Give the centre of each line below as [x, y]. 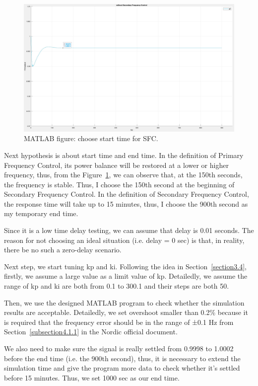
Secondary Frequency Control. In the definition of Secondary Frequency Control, [127, 194]
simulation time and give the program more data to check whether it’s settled [122, 368]
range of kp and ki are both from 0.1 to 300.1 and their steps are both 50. [117, 286]
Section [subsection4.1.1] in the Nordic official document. [91, 332]
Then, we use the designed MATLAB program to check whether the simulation [124, 302]
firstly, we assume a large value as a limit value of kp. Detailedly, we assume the [126, 276]
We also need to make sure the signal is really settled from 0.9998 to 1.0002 [119, 348]
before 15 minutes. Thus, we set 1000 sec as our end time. [92, 377]
